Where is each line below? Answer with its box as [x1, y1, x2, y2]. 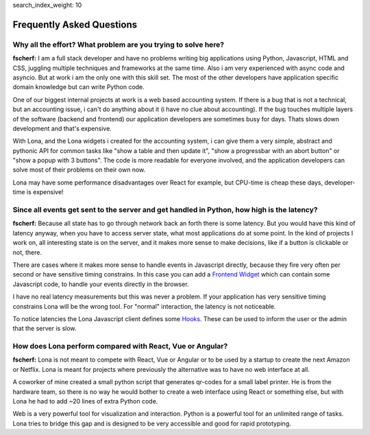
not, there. [12, 248, 42, 257]
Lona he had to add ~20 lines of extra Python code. [12, 397, 158, 405]
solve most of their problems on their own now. [12, 165, 146, 174]
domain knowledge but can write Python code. [12, 83, 145, 91]
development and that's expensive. [12, 124, 112, 132]
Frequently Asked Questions [12, 19, 138, 30]
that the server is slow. [12, 325, 77, 333]
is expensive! [26, 188, 64, 196]
